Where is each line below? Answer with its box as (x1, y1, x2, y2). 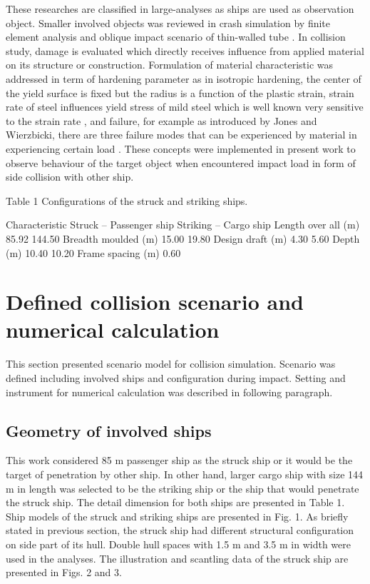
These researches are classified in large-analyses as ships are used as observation (6, 1, 354, 16)
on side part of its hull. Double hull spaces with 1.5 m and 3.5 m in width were (6, 536, 351, 551)
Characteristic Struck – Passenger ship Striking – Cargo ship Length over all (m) (6, 217, 360, 232)
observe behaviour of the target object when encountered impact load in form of (6, 155, 356, 170)
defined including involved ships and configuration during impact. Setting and (6, 371, 346, 385)
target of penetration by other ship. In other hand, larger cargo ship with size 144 (6, 466, 364, 481)
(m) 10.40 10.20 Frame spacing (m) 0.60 (6, 245, 181, 260)
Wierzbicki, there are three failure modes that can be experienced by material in (6, 127, 357, 142)
